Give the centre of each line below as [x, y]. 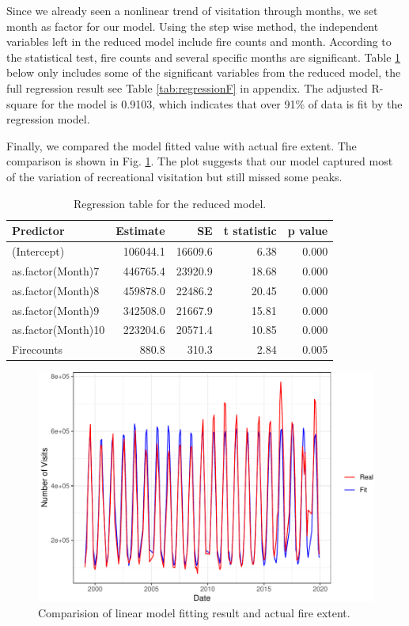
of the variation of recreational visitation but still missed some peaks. [174, 176]
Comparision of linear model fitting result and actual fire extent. [194, 612]
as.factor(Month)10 [59, 330]
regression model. [48, 119]
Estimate [140, 231]
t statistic [250, 231]
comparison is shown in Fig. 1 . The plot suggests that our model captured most [200, 161]
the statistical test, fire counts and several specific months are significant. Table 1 [204, 57]
